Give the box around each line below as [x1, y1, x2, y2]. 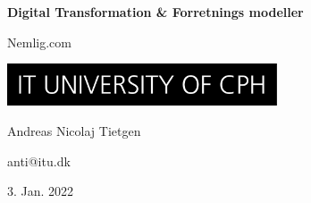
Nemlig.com [7, 32, 71, 51]
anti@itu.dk [7, 151, 71, 170]
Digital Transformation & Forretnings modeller [7, 3, 304, 21]
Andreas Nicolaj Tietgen [7, 122, 141, 140]
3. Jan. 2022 [7, 182, 74, 200]
